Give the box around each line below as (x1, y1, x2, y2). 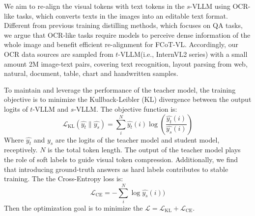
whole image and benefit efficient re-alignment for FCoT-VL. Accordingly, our (4, 39, 238, 49)
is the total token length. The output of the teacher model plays (48, 144, 241, 155)
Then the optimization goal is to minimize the (4, 202, 143, 213)
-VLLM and (32, 103, 69, 114)
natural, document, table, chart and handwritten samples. (4, 68, 178, 78)
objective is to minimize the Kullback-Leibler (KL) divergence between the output (4, 94, 252, 104)
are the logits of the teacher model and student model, (55, 134, 220, 144)
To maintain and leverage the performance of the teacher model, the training (4, 84, 236, 95)
